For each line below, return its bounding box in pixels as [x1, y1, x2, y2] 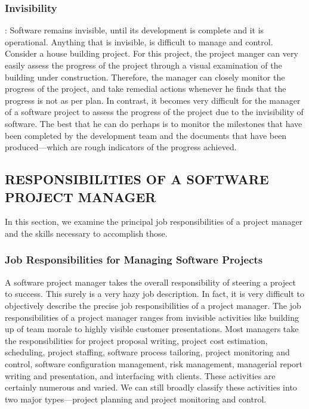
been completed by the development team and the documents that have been [5, 129, 287, 141]
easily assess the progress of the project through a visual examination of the [5, 59, 282, 71]
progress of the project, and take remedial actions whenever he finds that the [5, 82, 286, 95]
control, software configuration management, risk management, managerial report [5, 357, 302, 370]
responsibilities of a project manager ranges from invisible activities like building [5, 311, 299, 323]
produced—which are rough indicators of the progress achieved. [5, 141, 237, 153]
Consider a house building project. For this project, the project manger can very [5, 47, 298, 60]
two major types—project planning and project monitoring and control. [5, 392, 267, 405]
